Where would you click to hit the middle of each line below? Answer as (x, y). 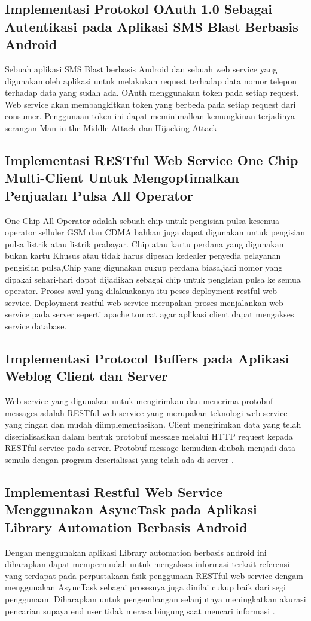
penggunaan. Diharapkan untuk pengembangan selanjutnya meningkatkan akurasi (155, 599)
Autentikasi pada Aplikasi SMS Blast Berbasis (152, 26)
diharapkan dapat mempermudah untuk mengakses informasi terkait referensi (147, 564)
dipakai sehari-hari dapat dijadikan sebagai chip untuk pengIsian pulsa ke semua (153, 279)
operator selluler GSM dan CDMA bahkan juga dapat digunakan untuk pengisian (155, 232)
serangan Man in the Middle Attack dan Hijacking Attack (111, 127)
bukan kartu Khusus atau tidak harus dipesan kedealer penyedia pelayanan (143, 255)
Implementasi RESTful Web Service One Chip (152, 160)
